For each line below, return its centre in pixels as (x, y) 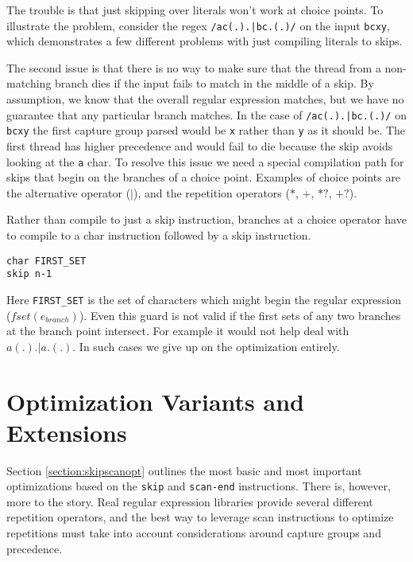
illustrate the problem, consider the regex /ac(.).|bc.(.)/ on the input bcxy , (198, 25)
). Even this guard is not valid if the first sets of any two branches (240, 315)
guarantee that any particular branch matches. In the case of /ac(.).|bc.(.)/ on (206, 114)
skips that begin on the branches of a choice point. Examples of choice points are (204, 177)
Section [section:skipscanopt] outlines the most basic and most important (184, 470)
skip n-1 (29, 274)
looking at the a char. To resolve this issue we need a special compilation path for (205, 161)
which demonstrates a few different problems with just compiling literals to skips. (205, 41)
